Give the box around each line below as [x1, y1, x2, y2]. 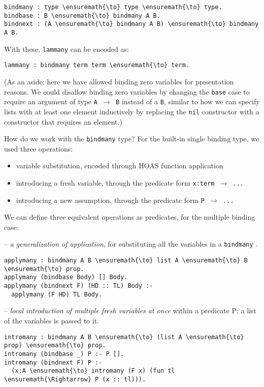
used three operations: [4, 143, 73, 154]
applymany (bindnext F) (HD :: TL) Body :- [4, 282, 153, 290]
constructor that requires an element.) [4, 116, 122, 127]
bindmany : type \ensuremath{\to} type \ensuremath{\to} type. [4, 4, 222, 11]
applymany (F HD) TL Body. [11, 290, 103, 298]
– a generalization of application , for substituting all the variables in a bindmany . [4, 239, 258, 249]
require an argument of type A [4, 96, 97, 107]
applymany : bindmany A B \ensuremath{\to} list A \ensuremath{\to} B [4, 257, 248, 264]
